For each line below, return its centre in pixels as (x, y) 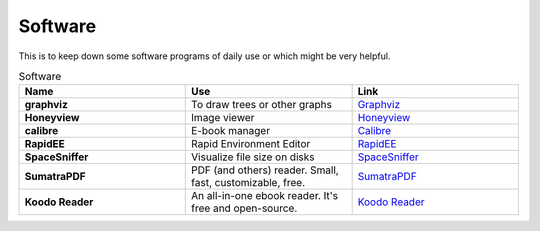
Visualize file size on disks (253, 157)
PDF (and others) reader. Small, (265, 170)
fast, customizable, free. (248, 183)
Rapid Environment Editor (251, 144)
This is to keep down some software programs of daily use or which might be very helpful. (204, 56)
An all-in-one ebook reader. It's (265, 196)
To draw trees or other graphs (262, 105)
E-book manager (230, 131)
